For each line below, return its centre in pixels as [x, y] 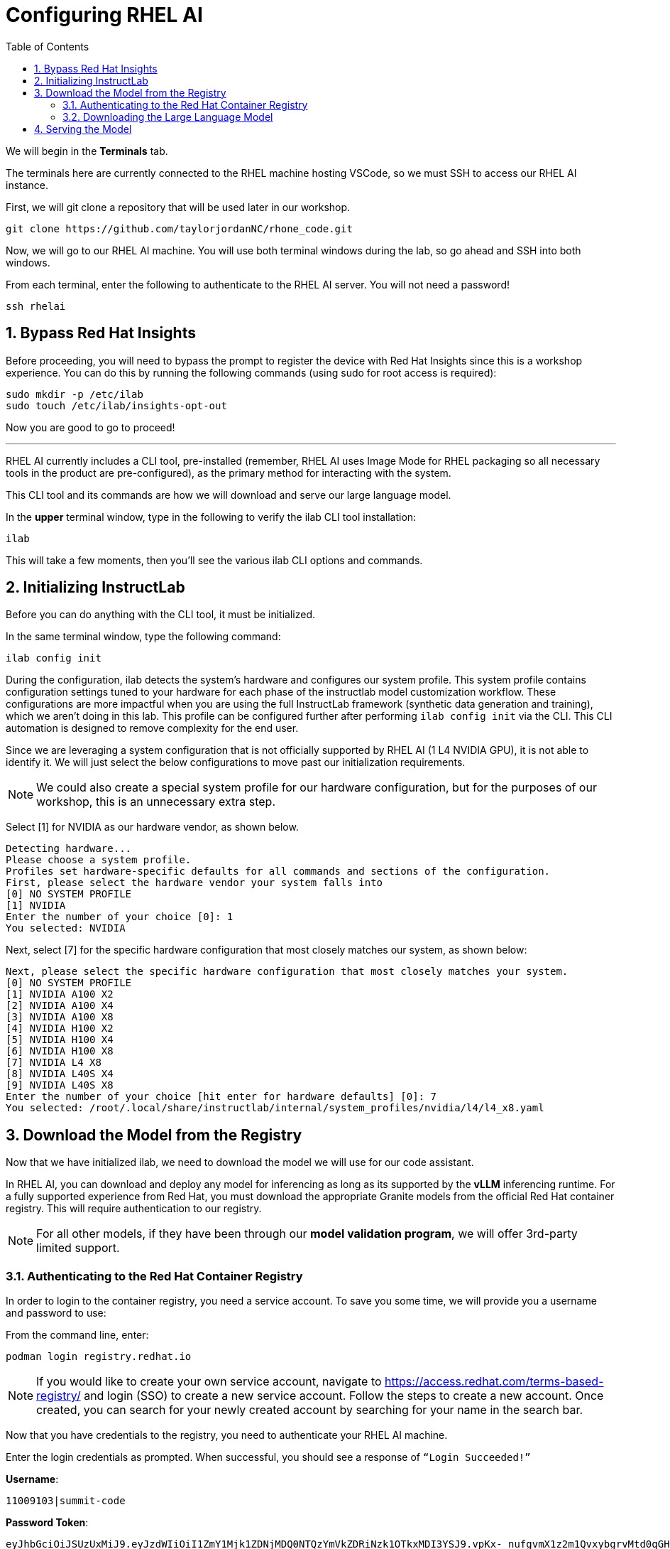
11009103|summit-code [66, 1501]
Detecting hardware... [69, 849]
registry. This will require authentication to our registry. [134, 1209]
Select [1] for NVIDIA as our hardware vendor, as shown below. [152, 827]
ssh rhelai [36, 306]
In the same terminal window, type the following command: [143, 637]
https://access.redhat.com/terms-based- [494, 1382]
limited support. [78, 1248]
